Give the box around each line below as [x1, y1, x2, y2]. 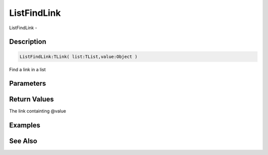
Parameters [9, 79, 46, 88]
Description [9, 38, 47, 46]
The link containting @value [9, 108, 67, 114]
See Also [9, 137, 37, 146]
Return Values [9, 95, 54, 103]
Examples [9, 121, 41, 130]
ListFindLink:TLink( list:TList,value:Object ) [19, 53, 137, 59]
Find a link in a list [9, 66, 46, 72]
